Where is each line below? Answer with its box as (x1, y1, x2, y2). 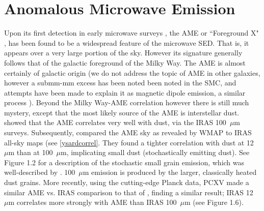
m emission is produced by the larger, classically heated (83, 167, 257, 177)
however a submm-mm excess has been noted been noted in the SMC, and (4, 77, 236, 88)
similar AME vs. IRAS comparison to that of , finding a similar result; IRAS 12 (4, 187, 253, 197)
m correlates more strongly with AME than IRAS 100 (8, 197, 177, 207)
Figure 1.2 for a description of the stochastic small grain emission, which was (4, 157, 245, 167)
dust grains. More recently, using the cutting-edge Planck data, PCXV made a (4, 177, 249, 188)
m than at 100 (8, 147, 53, 158)
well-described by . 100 (4, 167, 75, 177)
